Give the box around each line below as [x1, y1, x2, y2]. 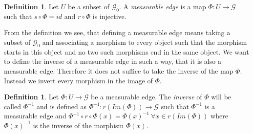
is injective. [92, 11, 126, 21]
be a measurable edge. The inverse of [90, 92, 202, 102]
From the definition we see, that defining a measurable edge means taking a [4, 27, 231, 38]
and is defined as [36, 101, 87, 111]
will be [211, 92, 232, 102]
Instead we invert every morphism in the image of [4, 75, 153, 85]
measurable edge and [4, 111, 66, 121]
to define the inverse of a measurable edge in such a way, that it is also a [4, 56, 221, 66]
